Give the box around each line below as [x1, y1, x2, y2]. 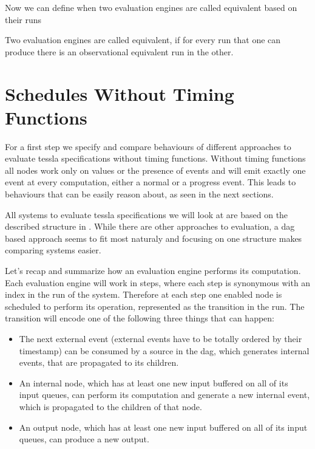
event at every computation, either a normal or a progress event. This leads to [5, 176, 296, 188]
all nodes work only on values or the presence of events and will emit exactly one [5, 163, 306, 176]
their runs [5, 13, 42, 26]
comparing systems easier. [5, 244, 101, 256]
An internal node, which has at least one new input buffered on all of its [19, 376, 288, 389]
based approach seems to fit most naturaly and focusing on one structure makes [5, 231, 302, 244]
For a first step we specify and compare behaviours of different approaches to [5, 140, 291, 153]
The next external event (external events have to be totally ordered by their [19, 332, 302, 344]
